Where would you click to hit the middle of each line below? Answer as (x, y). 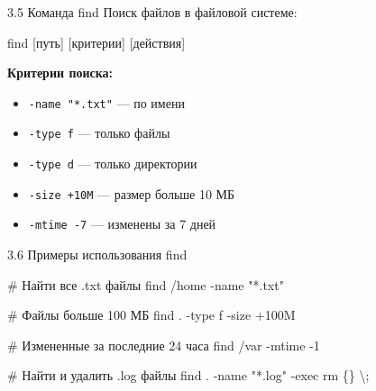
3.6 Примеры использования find (97, 255)
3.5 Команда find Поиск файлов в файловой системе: (152, 12)
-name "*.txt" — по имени (106, 102)
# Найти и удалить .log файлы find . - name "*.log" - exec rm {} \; (188, 375)
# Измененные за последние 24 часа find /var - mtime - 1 (164, 345)
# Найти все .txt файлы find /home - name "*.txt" (146, 284)
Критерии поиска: (60, 73)
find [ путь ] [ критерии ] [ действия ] (96, 42)
